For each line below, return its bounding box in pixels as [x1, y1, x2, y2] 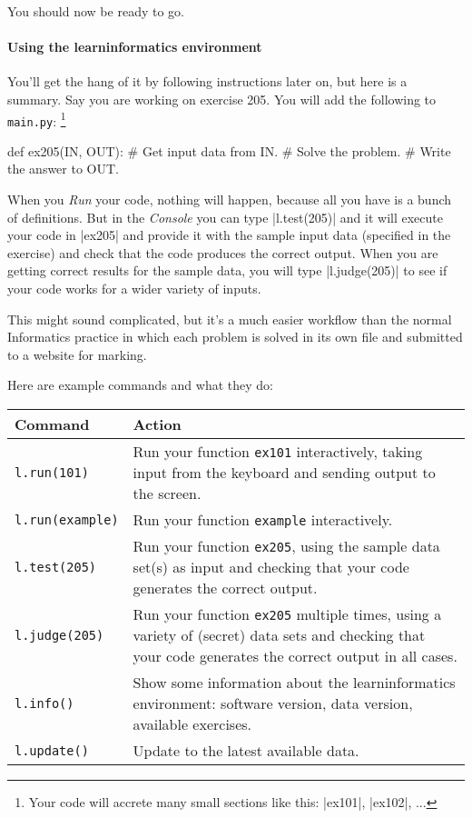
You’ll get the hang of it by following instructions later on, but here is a [7, 72, 408, 91]
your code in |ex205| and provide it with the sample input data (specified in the [7, 225, 451, 244]
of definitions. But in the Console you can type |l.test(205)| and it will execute [7, 207, 443, 226]
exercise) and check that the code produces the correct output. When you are [7, 243, 438, 262]
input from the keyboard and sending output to [133, 462, 436, 484]
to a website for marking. [7, 344, 147, 364]
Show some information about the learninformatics [133, 672, 456, 693]
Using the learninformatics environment [7, 37, 262, 56]
